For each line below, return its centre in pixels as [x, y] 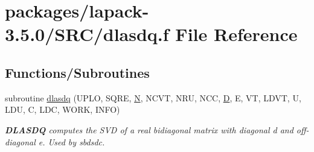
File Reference [236, 34]
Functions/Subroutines [77, 72]
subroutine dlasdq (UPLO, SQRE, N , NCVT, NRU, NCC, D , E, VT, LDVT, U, [153, 97]
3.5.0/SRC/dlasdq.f [87, 34]
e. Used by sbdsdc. [72, 141]
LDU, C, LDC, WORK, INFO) [62, 109]
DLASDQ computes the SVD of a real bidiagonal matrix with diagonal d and [149, 129]
